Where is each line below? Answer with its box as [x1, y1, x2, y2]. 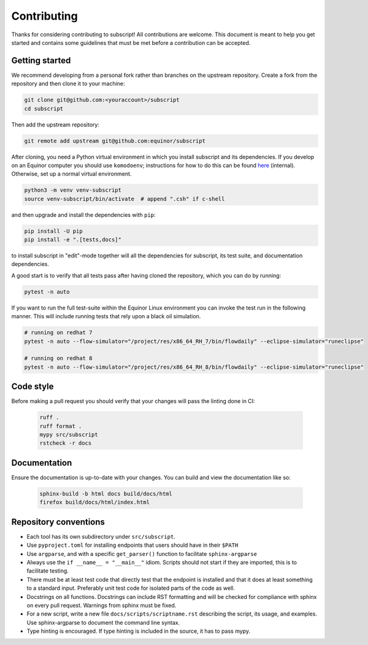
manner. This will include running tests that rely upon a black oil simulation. [11, 313, 201, 320]
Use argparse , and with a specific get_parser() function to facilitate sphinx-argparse [26, 550, 258, 557]
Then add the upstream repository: [11, 120, 99, 128]
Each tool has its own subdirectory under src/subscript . [26, 533, 176, 540]
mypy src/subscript [39, 431, 98, 439]
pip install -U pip [24, 227, 83, 235]
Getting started [11, 55, 71, 66]
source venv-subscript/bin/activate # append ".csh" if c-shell [24, 195, 225, 202]
